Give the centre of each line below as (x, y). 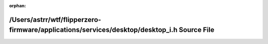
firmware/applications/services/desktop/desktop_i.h (93, 30)
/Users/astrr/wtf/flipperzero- (55, 20)
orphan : (18, 6)
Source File (197, 30)
